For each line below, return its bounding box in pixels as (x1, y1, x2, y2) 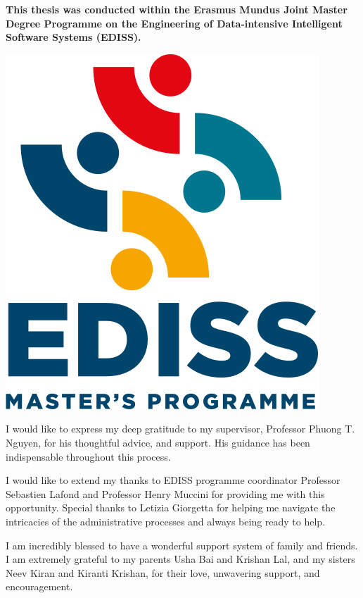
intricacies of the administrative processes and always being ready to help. (6, 513, 326, 528)
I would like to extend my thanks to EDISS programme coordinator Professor (6, 473, 340, 487)
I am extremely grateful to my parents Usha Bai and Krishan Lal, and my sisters (6, 552, 355, 566)
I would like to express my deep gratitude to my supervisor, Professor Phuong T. (6, 421, 355, 436)
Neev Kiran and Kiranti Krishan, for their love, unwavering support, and (6, 565, 320, 580)
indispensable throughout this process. (6, 449, 171, 463)
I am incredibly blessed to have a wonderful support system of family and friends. (6, 537, 358, 552)
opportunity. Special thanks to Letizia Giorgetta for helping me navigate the (6, 500, 336, 515)
